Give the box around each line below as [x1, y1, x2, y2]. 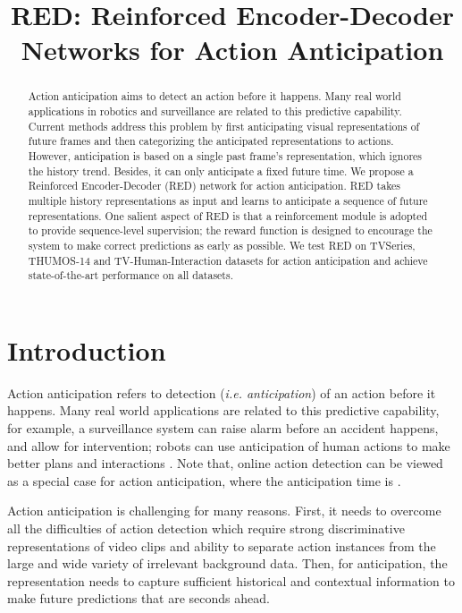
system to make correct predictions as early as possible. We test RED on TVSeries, [28, 237, 416, 252]
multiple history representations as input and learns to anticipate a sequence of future [28, 192, 428, 208]
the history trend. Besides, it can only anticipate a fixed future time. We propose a [28, 163, 414, 178]
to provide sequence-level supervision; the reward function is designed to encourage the [28, 223, 433, 238]
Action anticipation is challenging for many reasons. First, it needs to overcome [7, 501, 441, 520]
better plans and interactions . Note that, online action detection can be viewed [7, 454, 443, 473]
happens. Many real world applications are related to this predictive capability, [7, 401, 440, 420]
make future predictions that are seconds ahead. [7, 589, 270, 608]
